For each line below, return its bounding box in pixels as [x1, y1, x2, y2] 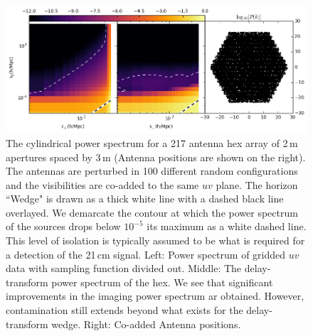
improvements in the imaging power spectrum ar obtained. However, [6, 288, 304, 303]
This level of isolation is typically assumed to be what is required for [6, 233, 305, 248]
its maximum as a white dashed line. [147, 219, 307, 234]
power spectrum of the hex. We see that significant [51, 274, 273, 289]
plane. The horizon [216, 177, 298, 192]
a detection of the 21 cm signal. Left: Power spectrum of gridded [6, 246, 286, 261]
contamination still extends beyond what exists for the [6, 303, 243, 318]
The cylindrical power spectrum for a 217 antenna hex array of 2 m [6, 135, 298, 150]
